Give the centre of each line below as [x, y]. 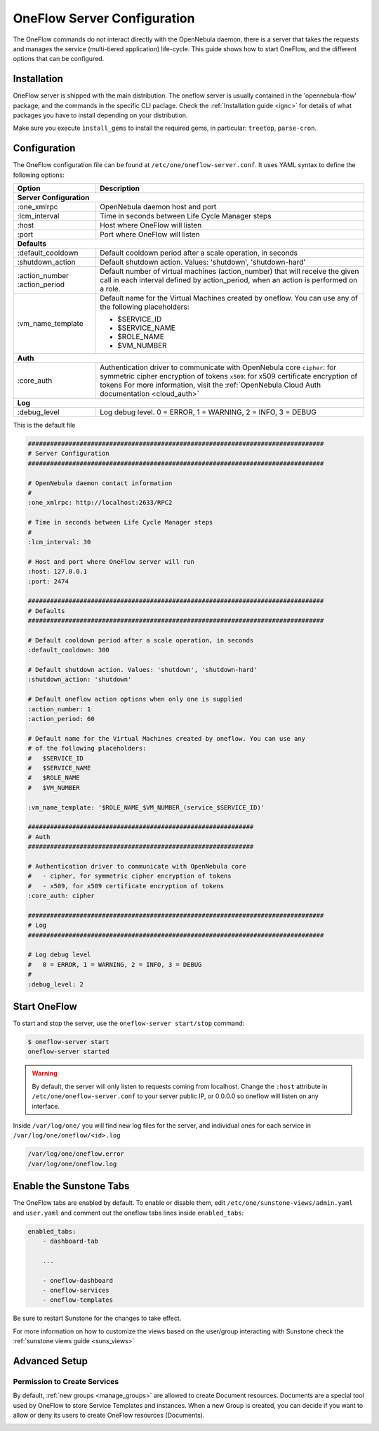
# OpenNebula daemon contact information [100, 483]
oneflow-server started [69, 1052]
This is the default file [44, 426]
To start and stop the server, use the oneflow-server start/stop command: [129, 1023]
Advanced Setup [50, 1361]
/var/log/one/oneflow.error [76, 1154]
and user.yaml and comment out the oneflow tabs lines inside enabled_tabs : [128, 1213]
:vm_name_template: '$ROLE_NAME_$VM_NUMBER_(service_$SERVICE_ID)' [146, 807]
